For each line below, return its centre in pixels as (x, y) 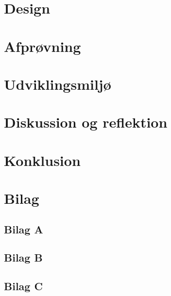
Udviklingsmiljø (58, 84)
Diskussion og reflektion (86, 122)
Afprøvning (43, 46)
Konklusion (42, 160)
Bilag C (23, 286)
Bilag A (24, 229)
